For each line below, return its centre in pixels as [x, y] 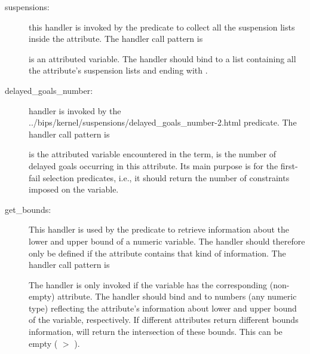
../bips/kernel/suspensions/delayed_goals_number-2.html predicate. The [163, 122]
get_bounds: [28, 209]
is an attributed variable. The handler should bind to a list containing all [162, 58]
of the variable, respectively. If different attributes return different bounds [164, 320]
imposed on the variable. [74, 189]
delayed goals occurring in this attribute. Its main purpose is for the [154, 165]
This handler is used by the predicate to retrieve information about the [159, 229]
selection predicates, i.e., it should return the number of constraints [166, 177]
